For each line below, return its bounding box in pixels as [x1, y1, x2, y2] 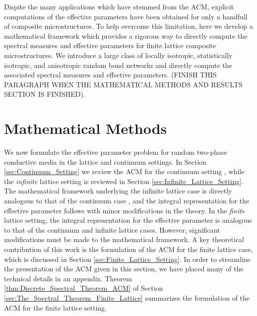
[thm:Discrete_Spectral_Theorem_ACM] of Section [4, 283, 163, 293]
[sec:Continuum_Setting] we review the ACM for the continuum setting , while [4, 166, 245, 177]
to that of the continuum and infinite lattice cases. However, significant [4, 224, 220, 235]
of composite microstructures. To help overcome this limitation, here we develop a [4, 21, 253, 31]
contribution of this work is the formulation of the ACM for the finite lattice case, [4, 244, 253, 254]
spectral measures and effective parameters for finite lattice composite [4, 40, 216, 51]
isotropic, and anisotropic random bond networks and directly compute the [4, 60, 232, 70]
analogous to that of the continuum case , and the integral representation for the [4, 195, 250, 206]
